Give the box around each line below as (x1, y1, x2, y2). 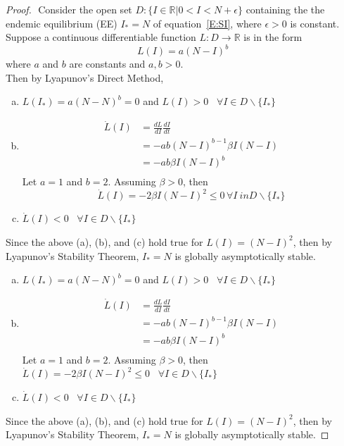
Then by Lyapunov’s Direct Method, (6, 70, 164, 85)
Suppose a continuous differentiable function (6, 30, 196, 44)
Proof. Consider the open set (6, 2, 132, 16)
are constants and (69, 56, 146, 71)
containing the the (246, 2, 325, 16)
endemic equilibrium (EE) (6, 16, 117, 30)
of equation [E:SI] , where (153, 16, 262, 30)
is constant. (290, 16, 340, 30)
